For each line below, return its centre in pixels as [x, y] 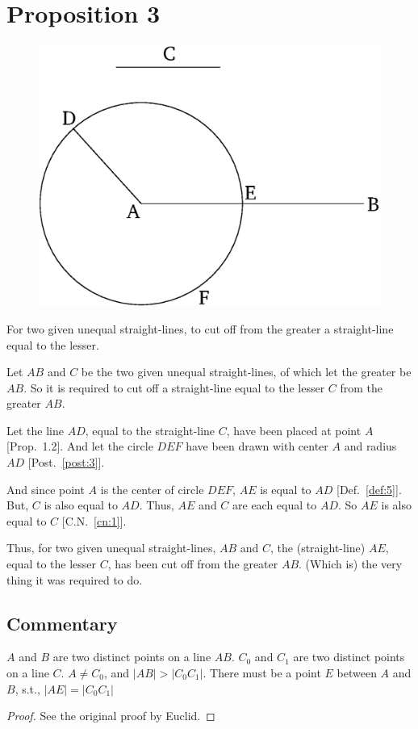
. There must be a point [262, 673]
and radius [370, 446]
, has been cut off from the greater [193, 564]
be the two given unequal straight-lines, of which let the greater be [246, 372]
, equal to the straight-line [150, 430]
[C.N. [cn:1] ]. [94, 520]
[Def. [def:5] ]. [369, 489]
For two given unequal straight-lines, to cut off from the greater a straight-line [200, 328]
